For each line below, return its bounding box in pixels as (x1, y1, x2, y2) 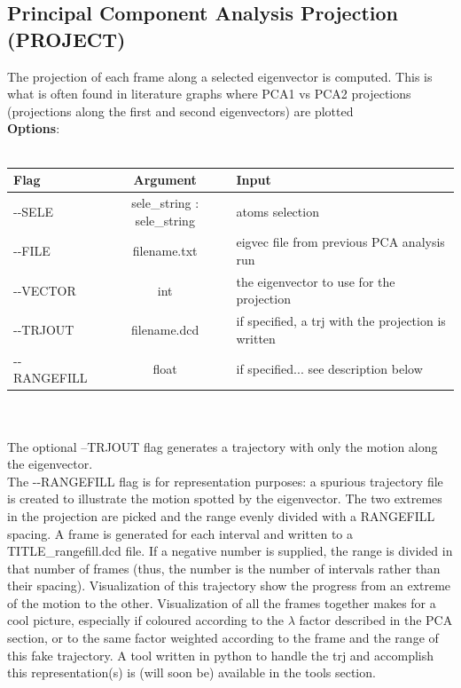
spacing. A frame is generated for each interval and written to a (7, 524, 353, 542)
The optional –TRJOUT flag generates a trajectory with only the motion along (7, 437, 438, 455)
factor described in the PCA (299, 611, 453, 629)
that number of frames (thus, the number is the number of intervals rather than (7, 558, 441, 577)
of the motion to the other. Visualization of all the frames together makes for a (7, 593, 436, 612)
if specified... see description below (236, 360, 423, 378)
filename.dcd (131, 320, 199, 339)
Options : (7, 119, 60, 138)
